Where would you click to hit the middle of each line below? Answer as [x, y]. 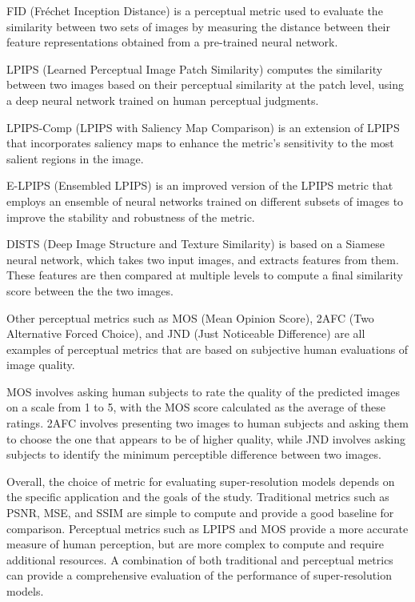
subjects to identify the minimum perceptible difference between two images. [194, 454]
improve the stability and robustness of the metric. [131, 217]
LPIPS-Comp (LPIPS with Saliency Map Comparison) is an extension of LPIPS [203, 127]
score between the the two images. [90, 290]
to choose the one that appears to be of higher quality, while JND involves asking [206, 438]
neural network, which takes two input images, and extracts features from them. [203, 259]
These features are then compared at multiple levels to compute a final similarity [205, 275]
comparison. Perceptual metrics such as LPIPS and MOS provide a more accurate [207, 528]
